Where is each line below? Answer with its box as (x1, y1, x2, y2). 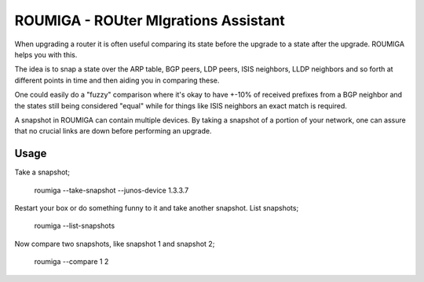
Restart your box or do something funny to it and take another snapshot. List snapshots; (14, 203, 299, 212)
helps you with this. (14, 49, 78, 59)
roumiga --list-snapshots (34, 221, 115, 231)
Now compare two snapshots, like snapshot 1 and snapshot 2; (14, 239, 215, 248)
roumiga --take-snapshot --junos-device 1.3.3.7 (34, 185, 189, 195)
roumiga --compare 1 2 (34, 257, 109, 266)
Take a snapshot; (14, 167, 71, 177)
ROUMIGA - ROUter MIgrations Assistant (14, 12, 286, 29)
